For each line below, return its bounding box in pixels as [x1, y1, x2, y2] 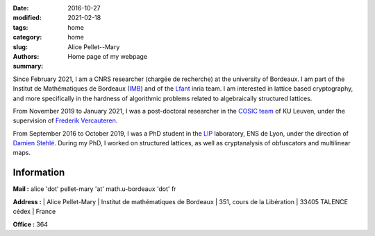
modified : [12, 14, 42, 22]
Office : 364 [12, 220, 49, 228]
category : [12, 33, 42, 42]
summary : [12, 62, 44, 71]
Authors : [12, 52, 40, 60]
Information [12, 167, 65, 179]
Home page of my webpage [67, 52, 148, 60]
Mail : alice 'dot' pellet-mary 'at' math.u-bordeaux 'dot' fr [12, 185, 176, 193]
